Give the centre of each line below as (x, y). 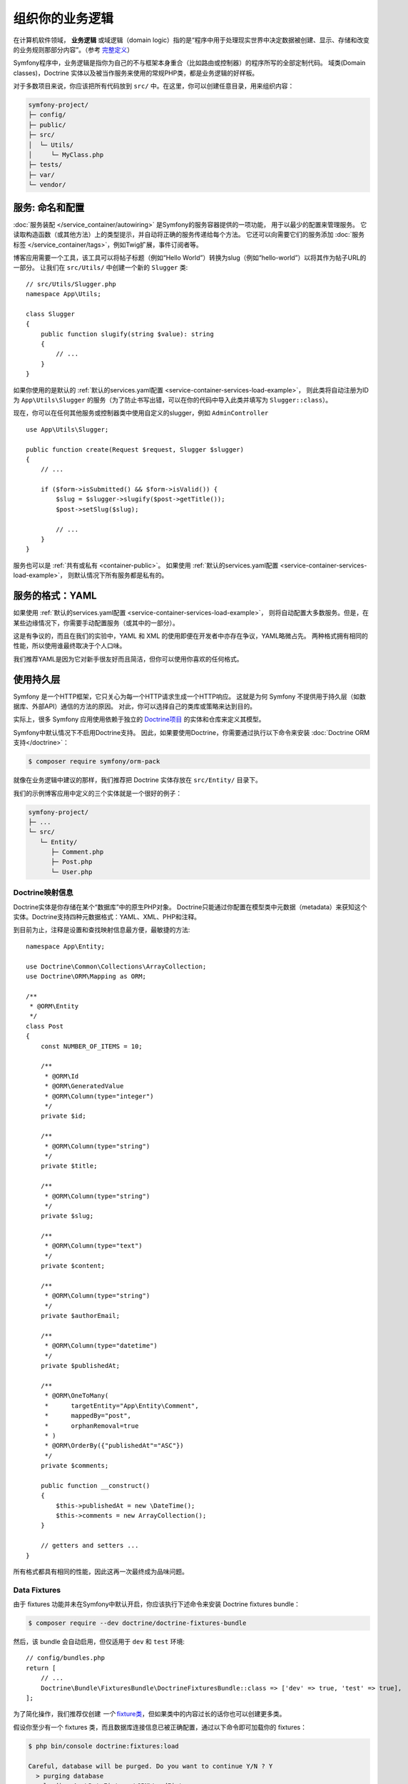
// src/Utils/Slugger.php (71, 284)
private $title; (69, 1166)
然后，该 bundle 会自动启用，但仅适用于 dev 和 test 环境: (99, 1642)
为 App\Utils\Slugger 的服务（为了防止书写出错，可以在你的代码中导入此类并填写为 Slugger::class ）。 (173, 400)
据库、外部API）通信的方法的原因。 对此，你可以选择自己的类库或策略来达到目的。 (135, 706)
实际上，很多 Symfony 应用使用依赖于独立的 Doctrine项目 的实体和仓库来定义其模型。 (139, 719)
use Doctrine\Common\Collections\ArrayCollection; (116, 966)
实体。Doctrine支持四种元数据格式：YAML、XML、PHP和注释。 (107, 916)
